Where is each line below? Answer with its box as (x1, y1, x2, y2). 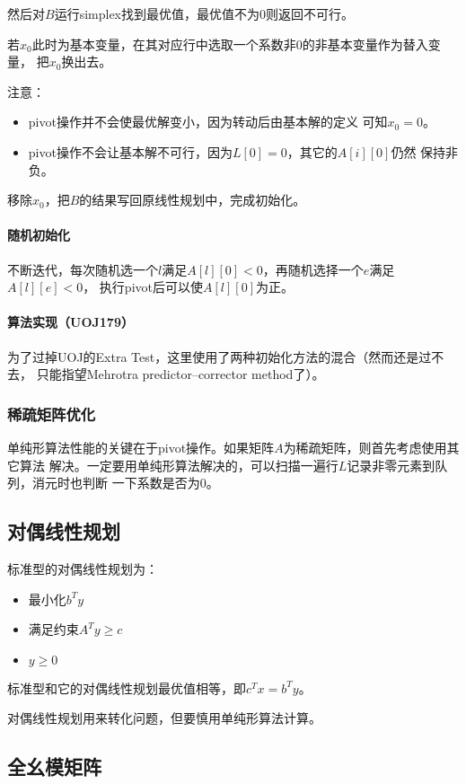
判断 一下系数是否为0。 (82, 473, 219, 492)
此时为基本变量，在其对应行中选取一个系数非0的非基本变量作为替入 (31, 34, 428, 53)
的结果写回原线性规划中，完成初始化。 (79, 190, 306, 209)
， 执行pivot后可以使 (83, 277, 203, 296)
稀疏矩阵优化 (7, 402, 96, 425)
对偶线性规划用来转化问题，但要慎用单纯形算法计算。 (7, 709, 321, 727)
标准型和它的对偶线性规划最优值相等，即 (7, 678, 246, 697)
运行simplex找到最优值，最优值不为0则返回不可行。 (54, 4, 354, 22)
